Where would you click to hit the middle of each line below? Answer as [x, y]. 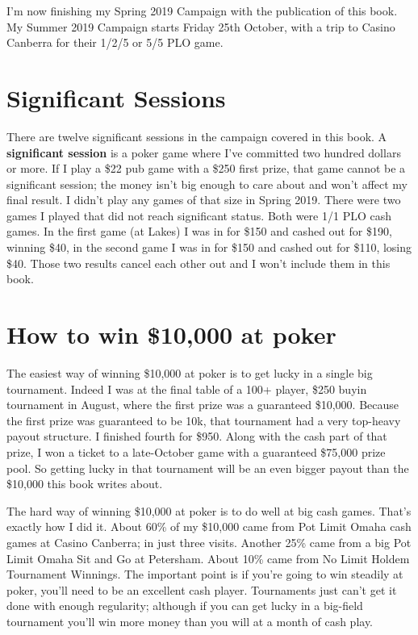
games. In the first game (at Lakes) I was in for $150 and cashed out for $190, [199, 231]
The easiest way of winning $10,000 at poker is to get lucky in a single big [190, 372]
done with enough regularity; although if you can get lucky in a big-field [185, 606]
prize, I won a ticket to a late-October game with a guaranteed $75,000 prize [196, 451]
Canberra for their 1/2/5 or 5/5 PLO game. [115, 42]
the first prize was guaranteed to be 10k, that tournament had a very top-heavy [204, 420]
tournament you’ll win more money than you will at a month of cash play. [190, 621]
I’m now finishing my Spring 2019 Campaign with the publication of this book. [202, 10]
